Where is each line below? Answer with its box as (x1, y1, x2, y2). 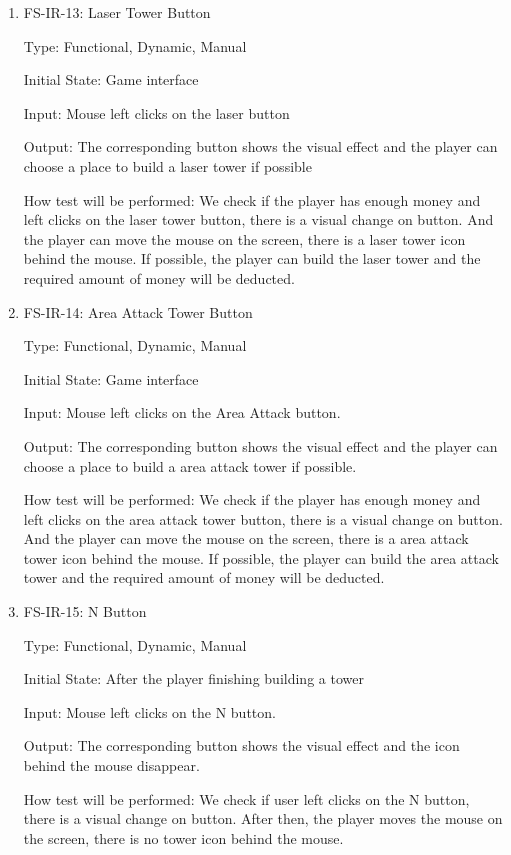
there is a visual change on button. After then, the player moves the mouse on (23, 808, 503, 829)
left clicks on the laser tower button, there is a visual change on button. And (23, 209, 494, 230)
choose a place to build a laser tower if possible (23, 155, 312, 176)
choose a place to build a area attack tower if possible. (23, 455, 357, 476)
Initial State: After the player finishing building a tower (23, 668, 364, 689)
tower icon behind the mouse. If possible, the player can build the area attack (23, 547, 499, 568)
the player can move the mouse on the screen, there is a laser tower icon (23, 228, 466, 249)
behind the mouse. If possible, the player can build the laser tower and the (23, 248, 481, 269)
